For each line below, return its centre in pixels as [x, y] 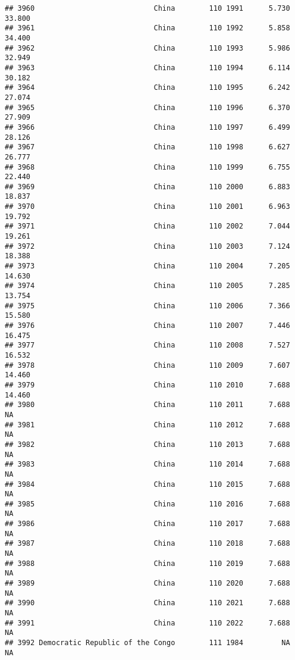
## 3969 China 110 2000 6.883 [147, 187]
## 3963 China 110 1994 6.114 [147, 68]
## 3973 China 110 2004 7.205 [147, 266]
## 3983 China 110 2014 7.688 [147, 464]
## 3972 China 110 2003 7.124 [147, 246]
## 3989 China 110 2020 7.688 [147, 584]
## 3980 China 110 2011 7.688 [147, 405]
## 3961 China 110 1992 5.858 [147, 28]
